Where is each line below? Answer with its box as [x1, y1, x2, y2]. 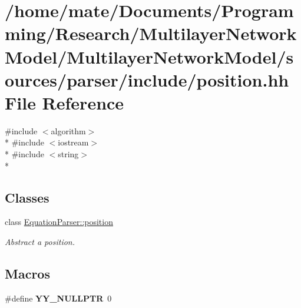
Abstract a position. [5, 236, 75, 248]
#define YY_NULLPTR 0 [5, 292, 112, 304]
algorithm [51, 124, 86, 137]
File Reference [5, 90, 124, 114]
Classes [5, 188, 49, 206]
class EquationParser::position [5, 216, 113, 228]
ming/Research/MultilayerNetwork [5, 21, 297, 45]
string [58, 148, 79, 160]
